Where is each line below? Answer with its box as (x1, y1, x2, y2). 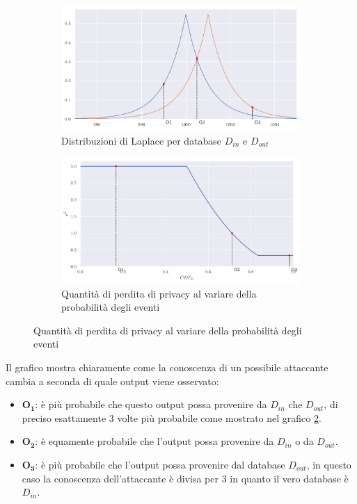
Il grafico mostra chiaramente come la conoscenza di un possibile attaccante (6, 359, 328, 374)
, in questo (306, 457, 351, 471)
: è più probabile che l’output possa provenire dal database (35, 457, 285, 471)
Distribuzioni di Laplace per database (61, 133, 222, 147)
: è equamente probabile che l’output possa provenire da (35, 434, 274, 448)
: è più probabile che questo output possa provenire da (35, 397, 267, 412)
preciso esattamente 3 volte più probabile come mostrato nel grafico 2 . (22, 410, 322, 425)
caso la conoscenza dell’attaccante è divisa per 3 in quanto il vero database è (22, 471, 349, 485)
